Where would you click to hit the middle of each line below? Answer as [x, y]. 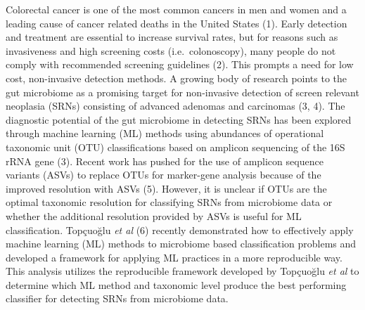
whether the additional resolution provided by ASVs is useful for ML [154, 215]
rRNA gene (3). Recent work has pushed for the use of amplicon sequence [165, 161]
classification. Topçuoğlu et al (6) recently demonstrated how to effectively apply [180, 230]
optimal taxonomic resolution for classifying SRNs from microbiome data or [169, 202]
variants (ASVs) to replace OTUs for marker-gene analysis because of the [164, 175]
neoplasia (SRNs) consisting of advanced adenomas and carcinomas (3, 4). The [175, 106]
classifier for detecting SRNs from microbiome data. [117, 298]
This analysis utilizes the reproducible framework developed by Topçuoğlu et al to [182, 271]
